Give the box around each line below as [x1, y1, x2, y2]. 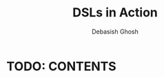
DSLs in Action [72, 5, 158, 21]
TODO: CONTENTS [6, 58, 116, 74]
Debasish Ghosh [91, 27, 139, 36]
